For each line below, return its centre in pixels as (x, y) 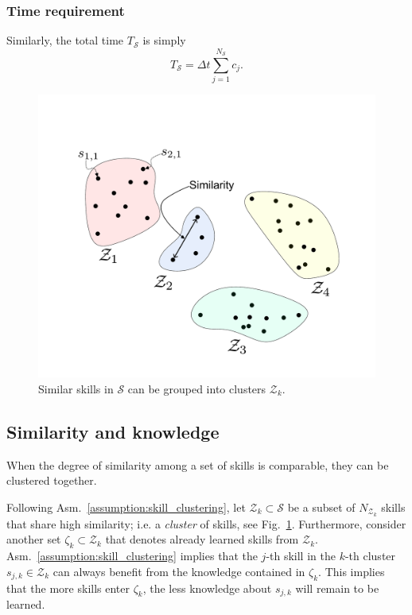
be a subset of (321, 507)
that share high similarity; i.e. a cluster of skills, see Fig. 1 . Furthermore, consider (206, 523)
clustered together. (52, 480)
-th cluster (370, 556)
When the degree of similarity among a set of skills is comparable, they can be (198, 464)
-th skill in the (301, 556)
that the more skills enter (68, 588)
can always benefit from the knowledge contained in (179, 571)
